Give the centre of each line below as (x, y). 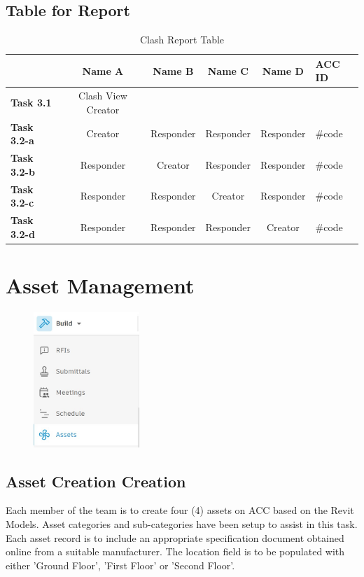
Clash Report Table (182, 40)
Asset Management (100, 285)
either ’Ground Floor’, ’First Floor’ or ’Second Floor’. (120, 565)
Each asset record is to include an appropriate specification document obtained (175, 537)
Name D (283, 70)
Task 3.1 (31, 103)
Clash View (103, 96)
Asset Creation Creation (96, 481)
